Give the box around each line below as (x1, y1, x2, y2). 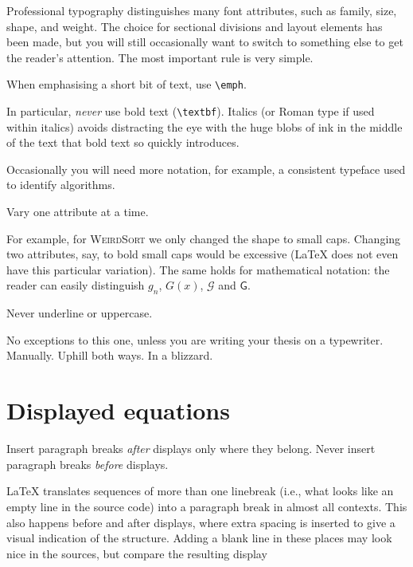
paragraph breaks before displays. (6, 455, 169, 472)
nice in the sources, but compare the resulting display (6, 545, 267, 561)
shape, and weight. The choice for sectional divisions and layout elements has (6, 18, 383, 34)
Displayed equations (6, 394, 230, 427)
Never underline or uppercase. (6, 305, 153, 321)
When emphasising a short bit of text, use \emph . (6, 76, 247, 93)
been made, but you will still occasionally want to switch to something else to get (6, 33, 403, 50)
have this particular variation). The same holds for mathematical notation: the (6, 261, 390, 278)
